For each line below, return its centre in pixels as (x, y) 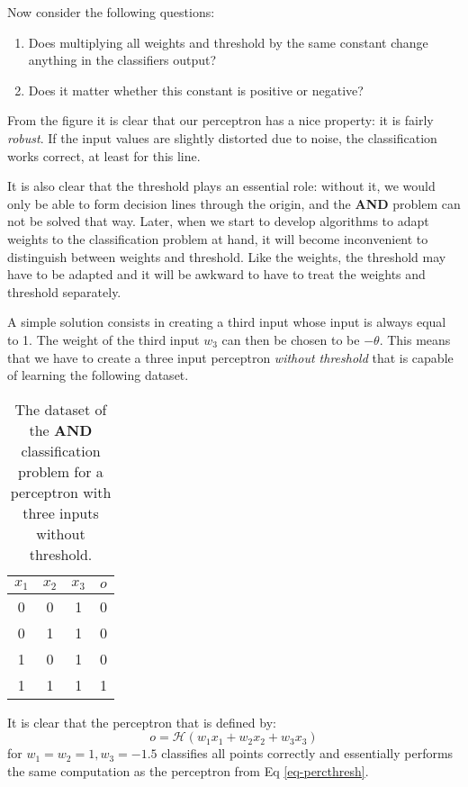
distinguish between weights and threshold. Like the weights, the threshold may (227, 256)
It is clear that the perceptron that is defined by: (142, 722)
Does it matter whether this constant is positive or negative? (196, 90)
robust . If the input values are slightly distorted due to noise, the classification (222, 137)
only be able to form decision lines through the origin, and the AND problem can (234, 203)
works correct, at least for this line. (104, 155)
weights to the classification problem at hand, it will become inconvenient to (218, 238)
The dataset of (61, 409)
